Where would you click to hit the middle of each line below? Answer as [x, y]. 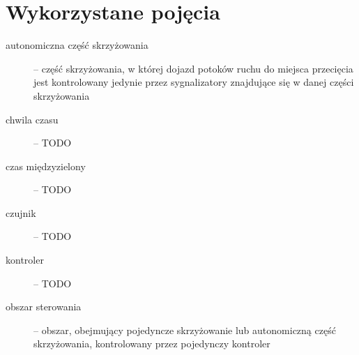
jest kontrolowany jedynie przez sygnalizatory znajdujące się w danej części [194, 82]
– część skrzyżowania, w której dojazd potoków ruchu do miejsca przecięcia [193, 68]
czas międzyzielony [46, 166]
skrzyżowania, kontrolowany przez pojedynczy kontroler [152, 343]
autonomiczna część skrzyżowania [77, 45]
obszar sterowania [44, 307]
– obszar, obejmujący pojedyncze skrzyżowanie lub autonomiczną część [185, 330]
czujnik [21, 212]
